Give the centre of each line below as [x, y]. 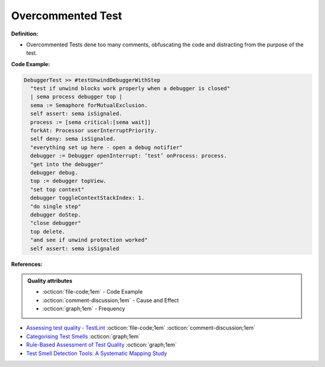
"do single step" [56, 206]
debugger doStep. [56, 214]
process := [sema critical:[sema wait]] [91, 122]
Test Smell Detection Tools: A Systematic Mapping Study [97, 353]
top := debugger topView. [68, 181]
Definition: [25, 34]
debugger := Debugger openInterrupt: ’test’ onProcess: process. [129, 156]
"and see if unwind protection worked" [89, 240]
